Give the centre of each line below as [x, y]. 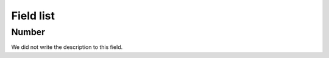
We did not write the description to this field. [67, 47]
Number [28, 32]
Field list [33, 16]
